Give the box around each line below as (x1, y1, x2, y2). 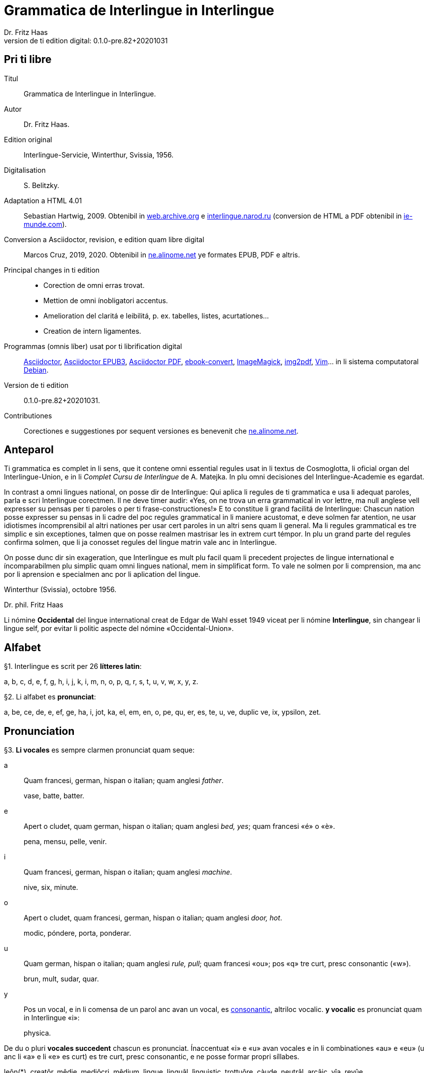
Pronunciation (4, 725, 75, 737)
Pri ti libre (4, 53, 52, 66)
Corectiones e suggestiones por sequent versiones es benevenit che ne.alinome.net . (24, 426, 299, 435)
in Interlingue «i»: (24, 1013, 80, 1022)
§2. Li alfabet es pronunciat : (4, 693, 96, 701)
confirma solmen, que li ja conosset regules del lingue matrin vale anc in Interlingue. (4, 538, 277, 547)
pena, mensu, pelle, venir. (24, 837, 107, 846)
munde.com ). (24, 220, 67, 228)
